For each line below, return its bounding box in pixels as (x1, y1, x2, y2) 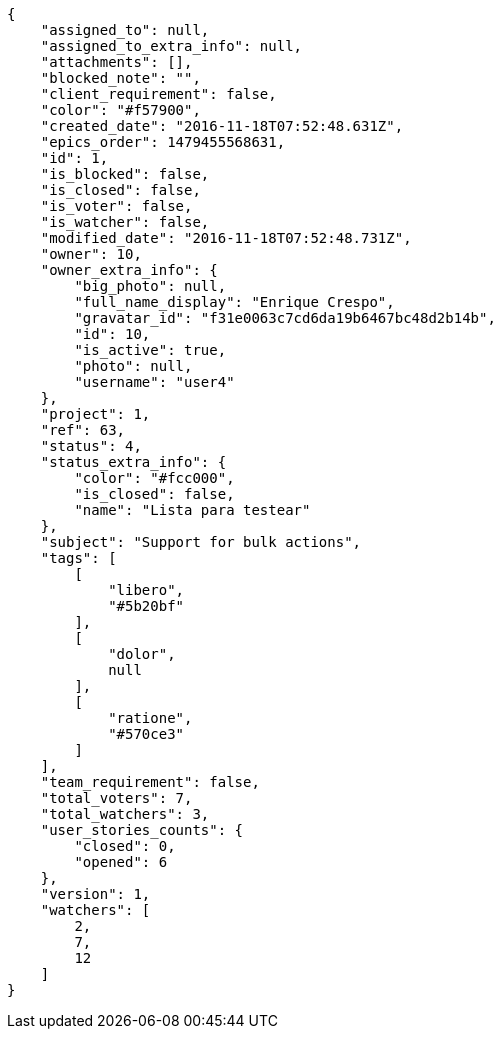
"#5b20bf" (108, 598, 185, 614)
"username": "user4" (74, 374, 235, 390)
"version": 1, (40, 886, 151, 902)
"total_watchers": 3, (40, 806, 210, 822)
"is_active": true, (74, 342, 227, 358)
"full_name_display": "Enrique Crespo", (74, 294, 395, 310)
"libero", (108, 582, 185, 598)
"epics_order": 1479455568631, (40, 134, 286, 150)
